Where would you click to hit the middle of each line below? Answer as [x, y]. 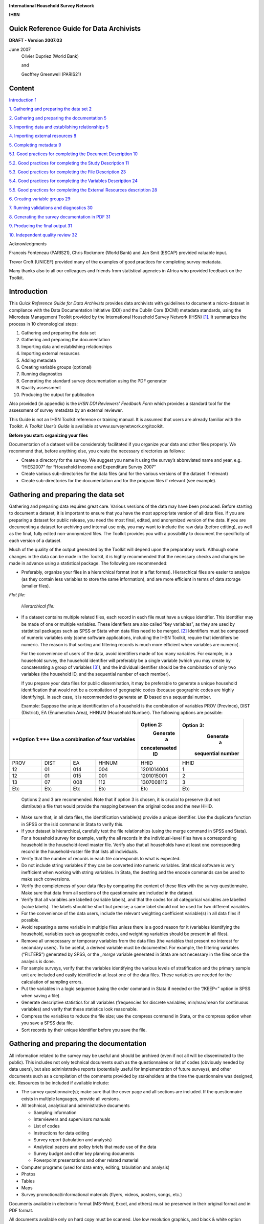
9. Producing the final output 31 [41, 226]
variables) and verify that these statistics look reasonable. [79, 1009]
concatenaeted [159, 748]
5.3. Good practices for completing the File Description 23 [67, 172]
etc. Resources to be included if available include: [59, 1083]
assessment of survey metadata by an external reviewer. [66, 410]
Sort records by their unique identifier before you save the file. [84, 1030]
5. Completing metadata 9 [35, 145]
